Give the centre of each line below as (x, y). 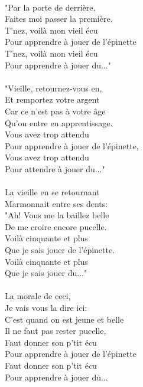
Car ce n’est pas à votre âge (55, 111)
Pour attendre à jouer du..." (55, 168)
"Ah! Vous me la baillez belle (57, 215)
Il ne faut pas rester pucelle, (56, 331)
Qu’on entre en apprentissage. (59, 122)
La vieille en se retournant (52, 192)
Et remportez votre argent (52, 99)
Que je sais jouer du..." (46, 273)
